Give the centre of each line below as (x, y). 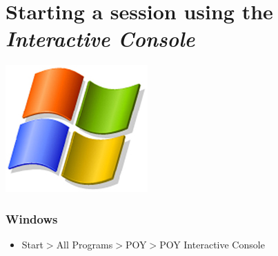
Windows (32, 218)
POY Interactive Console (212, 245)
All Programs (85, 245)
